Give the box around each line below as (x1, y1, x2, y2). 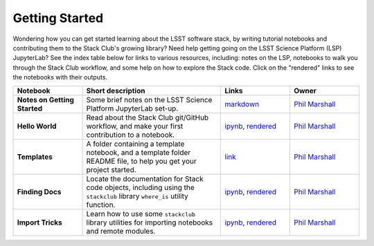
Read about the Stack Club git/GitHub (86, 113, 209, 122)
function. (86, 200, 116, 209)
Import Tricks (17, 218, 62, 227)
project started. (86, 164, 136, 174)
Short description (86, 86, 145, 95)
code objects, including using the (86, 182, 195, 192)
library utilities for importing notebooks (86, 218, 213, 227)
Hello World (17, 121, 57, 131)
